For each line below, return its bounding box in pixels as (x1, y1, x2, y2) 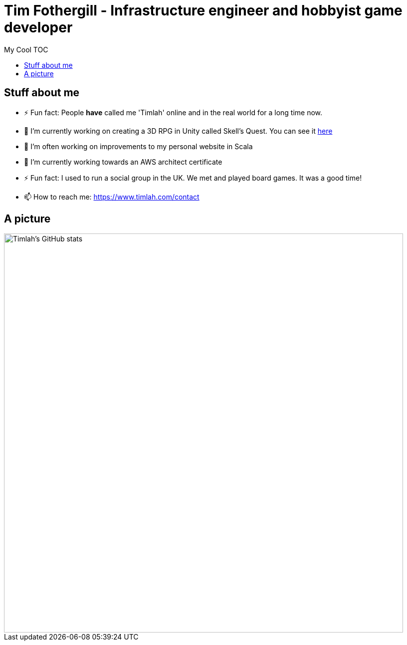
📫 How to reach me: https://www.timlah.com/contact (24, 192, 200, 201)
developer (4, 19, 73, 36)
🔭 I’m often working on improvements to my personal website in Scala (24, 142, 253, 151)
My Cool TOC (4, 45, 48, 54)
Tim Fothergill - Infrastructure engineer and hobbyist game (4, 2, 403, 19)
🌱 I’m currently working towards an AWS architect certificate (24, 157, 222, 166)
